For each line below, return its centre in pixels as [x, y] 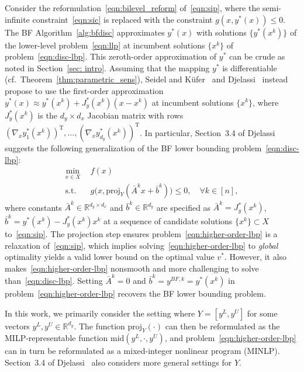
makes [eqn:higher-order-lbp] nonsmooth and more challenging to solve [132, 268]
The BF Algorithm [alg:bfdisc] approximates [85, 32]
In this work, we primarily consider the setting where [100, 313]
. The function [99, 326]
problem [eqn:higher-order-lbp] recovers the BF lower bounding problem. [135, 293]
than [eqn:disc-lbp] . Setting [54, 281]
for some [262, 313]
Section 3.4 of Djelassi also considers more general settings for [118, 362]
